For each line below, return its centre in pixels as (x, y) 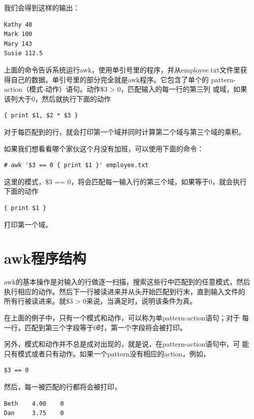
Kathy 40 (18, 24)
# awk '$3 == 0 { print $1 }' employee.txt (76, 165)
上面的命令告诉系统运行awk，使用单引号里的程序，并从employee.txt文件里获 (126, 69)
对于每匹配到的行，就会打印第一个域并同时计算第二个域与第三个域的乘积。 (125, 131)
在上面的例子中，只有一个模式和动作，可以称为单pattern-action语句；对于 (122, 317)
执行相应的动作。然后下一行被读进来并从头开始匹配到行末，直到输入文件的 (125, 291)
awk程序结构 (45, 258)
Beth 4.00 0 (34, 403)
